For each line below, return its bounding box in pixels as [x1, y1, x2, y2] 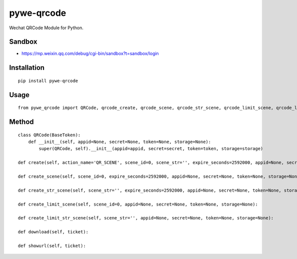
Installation [9, 63, 45, 72]
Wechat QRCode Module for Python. [9, 25, 84, 31]
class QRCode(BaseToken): [18, 132, 81, 138]
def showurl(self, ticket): [18, 243, 86, 249]
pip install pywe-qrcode [18, 78, 78, 84]
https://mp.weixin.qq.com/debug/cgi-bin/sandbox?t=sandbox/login [21, 51, 159, 56]
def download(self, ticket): [18, 229, 89, 235]
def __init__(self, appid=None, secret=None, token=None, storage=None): [28, 139, 211, 145]
